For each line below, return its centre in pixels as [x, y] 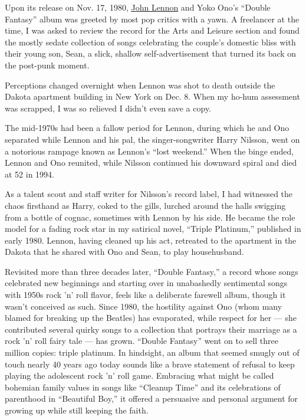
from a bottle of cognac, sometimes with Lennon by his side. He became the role [150, 217]
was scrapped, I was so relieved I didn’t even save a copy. [108, 108]
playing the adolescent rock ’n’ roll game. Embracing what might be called [139, 375]
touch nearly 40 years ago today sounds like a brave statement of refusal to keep [150, 364]
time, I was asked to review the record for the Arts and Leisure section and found [152, 30]
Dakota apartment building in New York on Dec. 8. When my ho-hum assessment [152, 96]
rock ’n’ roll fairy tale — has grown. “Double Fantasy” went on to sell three [142, 341]
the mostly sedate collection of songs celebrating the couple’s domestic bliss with [150, 42]
